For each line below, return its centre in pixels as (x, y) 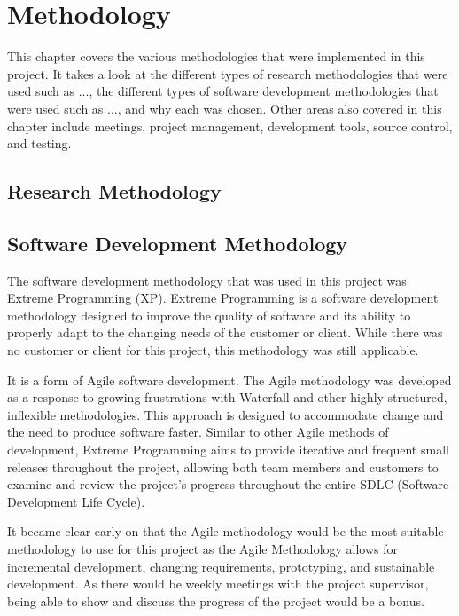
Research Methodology (114, 191)
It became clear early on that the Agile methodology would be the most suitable (226, 531)
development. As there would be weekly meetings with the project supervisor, (218, 584)
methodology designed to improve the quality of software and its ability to (209, 315)
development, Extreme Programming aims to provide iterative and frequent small (228, 450)
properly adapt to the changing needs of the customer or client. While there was (225, 332)
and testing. (39, 143)
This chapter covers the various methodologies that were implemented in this (216, 56)
